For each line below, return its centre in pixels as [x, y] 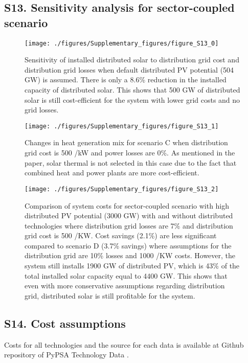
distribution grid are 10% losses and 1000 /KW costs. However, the [130, 255]
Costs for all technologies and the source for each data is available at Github [124, 344]
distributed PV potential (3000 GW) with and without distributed [129, 215]
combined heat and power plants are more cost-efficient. [112, 173]
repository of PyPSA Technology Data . [66, 355]
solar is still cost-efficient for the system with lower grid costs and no [132, 99]
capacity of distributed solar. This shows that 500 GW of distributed [132, 90]
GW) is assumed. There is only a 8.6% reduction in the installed [126, 80]
